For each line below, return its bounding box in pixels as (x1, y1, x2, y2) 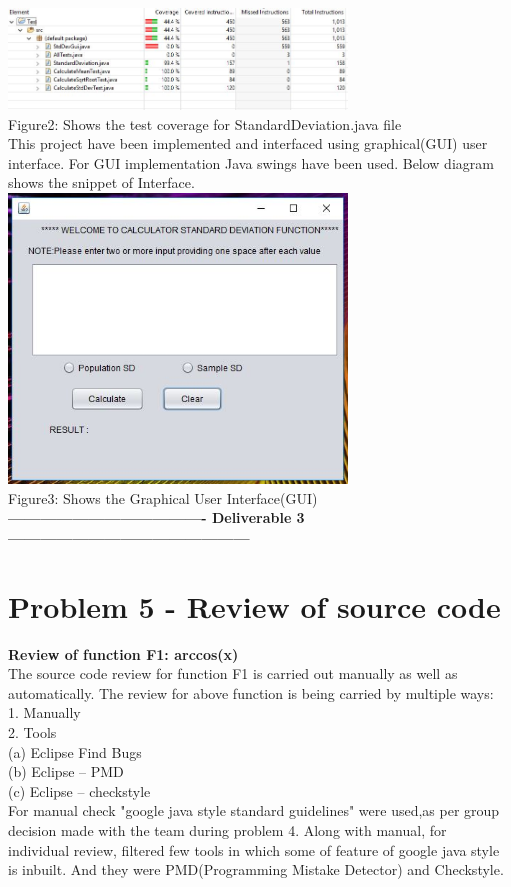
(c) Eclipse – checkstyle (8, 780, 151, 801)
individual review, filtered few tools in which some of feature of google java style (8, 839, 500, 860)
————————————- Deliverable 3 (8, 507, 305, 528)
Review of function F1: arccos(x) (8, 643, 239, 664)
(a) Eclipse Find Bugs (8, 741, 142, 762)
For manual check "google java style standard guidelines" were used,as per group (8, 800, 500, 821)
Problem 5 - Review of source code (8, 585, 501, 626)
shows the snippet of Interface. (8, 172, 195, 193)
